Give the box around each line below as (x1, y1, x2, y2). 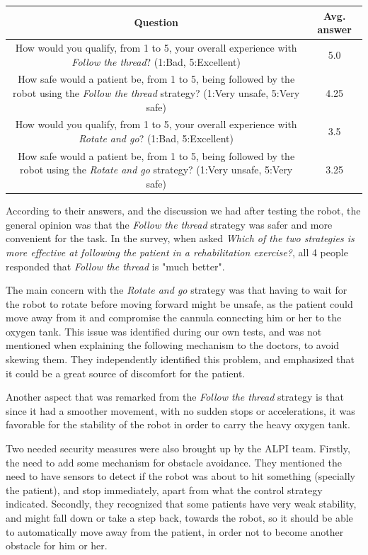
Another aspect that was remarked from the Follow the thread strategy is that (6, 389, 344, 404)
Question (134, 15, 178, 30)
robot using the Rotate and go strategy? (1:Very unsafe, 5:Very (20, 162, 293, 177)
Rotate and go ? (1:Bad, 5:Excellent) (79, 131, 234, 145)
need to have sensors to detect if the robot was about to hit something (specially (6, 469, 356, 484)
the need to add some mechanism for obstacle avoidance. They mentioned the (6, 454, 343, 469)
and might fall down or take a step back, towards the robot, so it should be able (6, 510, 353, 525)
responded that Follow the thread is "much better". (6, 258, 225, 273)
